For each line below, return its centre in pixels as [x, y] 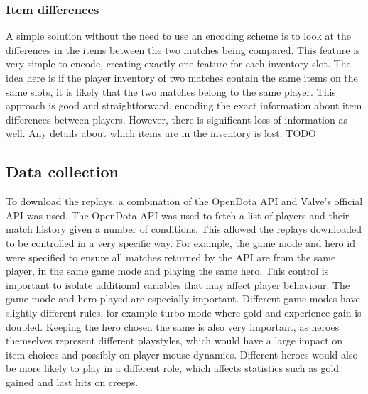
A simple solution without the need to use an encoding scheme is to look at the [179, 36]
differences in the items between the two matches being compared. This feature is [183, 49]
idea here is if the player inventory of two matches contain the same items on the [182, 77]
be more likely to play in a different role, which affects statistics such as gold [173, 368]
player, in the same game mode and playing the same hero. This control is [167, 271]
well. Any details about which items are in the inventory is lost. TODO [161, 133]
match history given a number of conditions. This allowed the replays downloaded [184, 229]
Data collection [63, 171]
